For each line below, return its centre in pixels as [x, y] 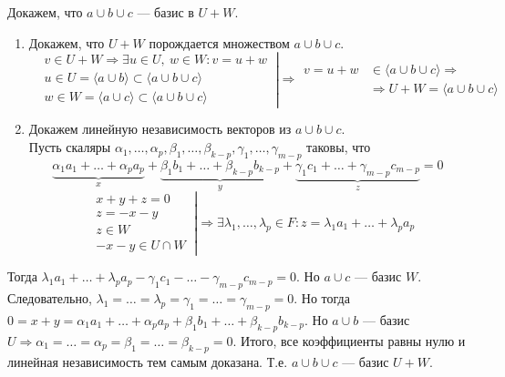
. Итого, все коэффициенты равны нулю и [349, 340]
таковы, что [339, 147]
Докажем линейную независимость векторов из [160, 129]
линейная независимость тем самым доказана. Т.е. [148, 361]
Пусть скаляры [70, 147]
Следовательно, [50, 298]
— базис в [165, 12]
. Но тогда [322, 298]
